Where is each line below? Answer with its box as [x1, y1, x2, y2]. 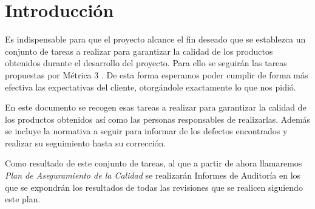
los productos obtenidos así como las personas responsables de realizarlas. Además [5, 112, 311, 125]
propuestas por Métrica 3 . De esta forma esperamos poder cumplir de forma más [5, 68, 308, 81]
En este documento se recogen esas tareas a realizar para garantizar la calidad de [5, 101, 307, 114]
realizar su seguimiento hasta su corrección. [5, 136, 166, 149]
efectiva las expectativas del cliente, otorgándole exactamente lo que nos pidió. [5, 80, 296, 93]
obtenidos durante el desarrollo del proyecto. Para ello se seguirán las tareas [5, 57, 287, 69]
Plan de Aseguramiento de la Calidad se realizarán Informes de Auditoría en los [5, 169, 301, 182]
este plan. [5, 193, 41, 205]
